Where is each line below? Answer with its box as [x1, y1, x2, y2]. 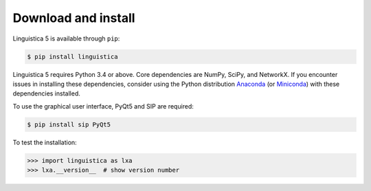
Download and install [12, 10, 135, 25]
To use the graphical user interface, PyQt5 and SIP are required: [12, 102, 194, 110]
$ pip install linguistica [27, 52, 118, 60]
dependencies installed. [12, 89, 80, 98]
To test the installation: [12, 138, 77, 146]
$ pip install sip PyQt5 [27, 120, 111, 128]
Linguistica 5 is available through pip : [12, 34, 120, 43]
